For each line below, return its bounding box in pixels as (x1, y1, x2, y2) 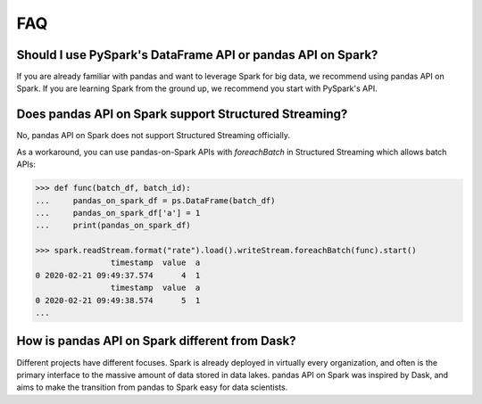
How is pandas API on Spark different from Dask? (16, 334, 296, 349)
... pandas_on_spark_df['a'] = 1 (35, 208, 201, 218)
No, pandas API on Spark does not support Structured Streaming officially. (16, 130, 290, 141)
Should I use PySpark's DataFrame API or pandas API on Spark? (16, 47, 378, 62)
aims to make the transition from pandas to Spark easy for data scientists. (16, 382, 288, 392)
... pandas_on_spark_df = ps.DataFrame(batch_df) (35, 195, 276, 205)
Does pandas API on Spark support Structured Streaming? (16, 107, 348, 122)
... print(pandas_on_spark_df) (35, 220, 191, 231)
